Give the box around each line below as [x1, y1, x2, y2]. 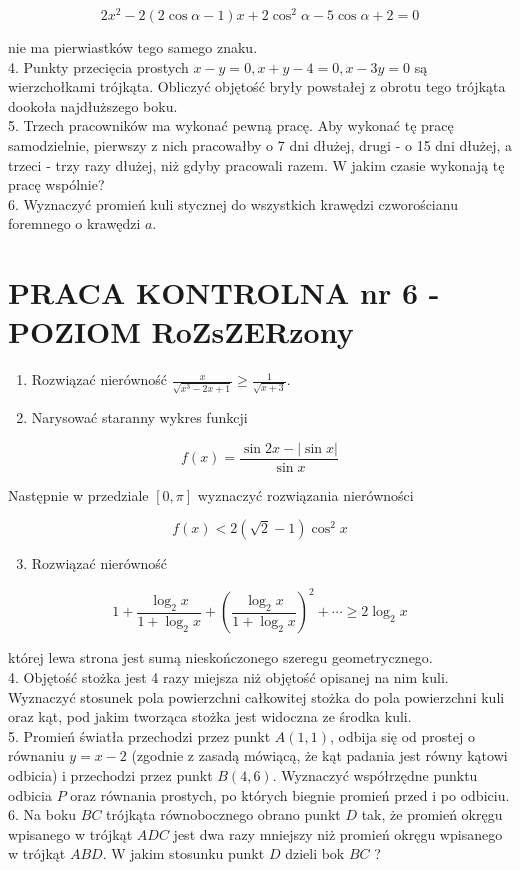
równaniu [8, 745, 65, 766]
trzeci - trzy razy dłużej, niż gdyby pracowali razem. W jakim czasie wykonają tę [8, 154, 505, 175]
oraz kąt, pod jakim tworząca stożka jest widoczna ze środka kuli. [8, 706, 412, 727]
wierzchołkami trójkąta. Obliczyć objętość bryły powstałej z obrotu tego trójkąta [8, 76, 506, 97]
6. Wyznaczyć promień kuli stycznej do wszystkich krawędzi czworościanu [8, 193, 458, 214]
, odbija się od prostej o [330, 725, 475, 746]
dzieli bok [285, 843, 345, 864]
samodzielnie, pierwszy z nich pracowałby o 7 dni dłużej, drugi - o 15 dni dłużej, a [8, 135, 512, 156]
